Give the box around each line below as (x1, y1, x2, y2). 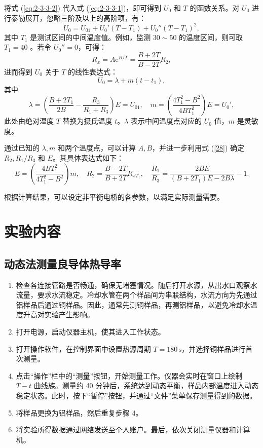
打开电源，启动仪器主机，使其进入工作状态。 (16, 326, 165, 337)
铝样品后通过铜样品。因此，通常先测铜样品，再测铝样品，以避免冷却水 (16, 299, 250, 310)
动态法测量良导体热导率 (4, 255, 121, 271)
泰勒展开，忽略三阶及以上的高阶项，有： (11, 12, 146, 23)
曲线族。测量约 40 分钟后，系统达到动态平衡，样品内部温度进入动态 (33, 380, 259, 391)
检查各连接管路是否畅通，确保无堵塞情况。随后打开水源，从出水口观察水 (16, 279, 257, 290)
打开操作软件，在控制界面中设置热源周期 (16, 343, 151, 354)
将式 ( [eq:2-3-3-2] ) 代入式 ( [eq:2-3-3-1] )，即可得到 (4, 3, 162, 13)
